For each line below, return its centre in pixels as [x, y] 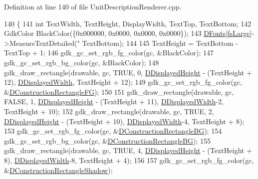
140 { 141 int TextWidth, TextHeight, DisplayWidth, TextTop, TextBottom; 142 [128, 23]
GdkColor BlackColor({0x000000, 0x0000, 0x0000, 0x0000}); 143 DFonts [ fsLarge [127, 33]
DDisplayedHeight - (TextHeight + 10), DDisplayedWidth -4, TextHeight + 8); [124, 121]
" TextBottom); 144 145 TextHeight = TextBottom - [157, 43]
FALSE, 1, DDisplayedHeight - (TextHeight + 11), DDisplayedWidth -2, [114, 101]
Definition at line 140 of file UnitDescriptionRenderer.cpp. [93, 6]
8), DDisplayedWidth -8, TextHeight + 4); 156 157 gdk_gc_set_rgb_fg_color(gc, [129, 160]
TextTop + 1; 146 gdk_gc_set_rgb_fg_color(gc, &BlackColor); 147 [109, 53]
